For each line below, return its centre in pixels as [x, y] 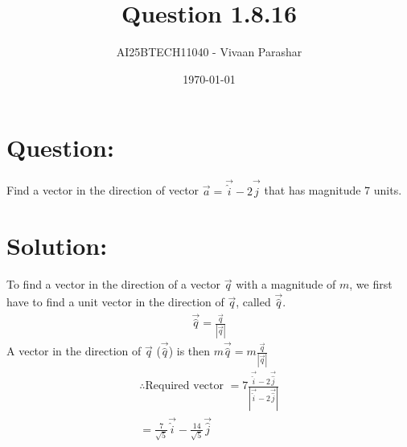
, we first [371, 284]
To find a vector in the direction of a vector [114, 284]
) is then [189, 351]
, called [253, 302]
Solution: [57, 246]
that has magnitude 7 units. [333, 190]
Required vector [185, 386]
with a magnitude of [286, 284]
